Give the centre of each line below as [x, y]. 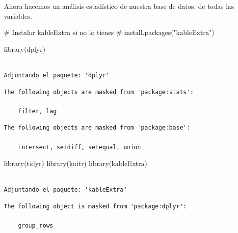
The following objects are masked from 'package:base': [97, 128]
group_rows [36, 226]
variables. [18, 16]
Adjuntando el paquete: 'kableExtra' [66, 190]
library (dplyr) [25, 49]
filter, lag [37, 111]
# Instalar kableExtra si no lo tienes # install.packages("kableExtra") [109, 32]
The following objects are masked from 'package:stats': [99, 92]
